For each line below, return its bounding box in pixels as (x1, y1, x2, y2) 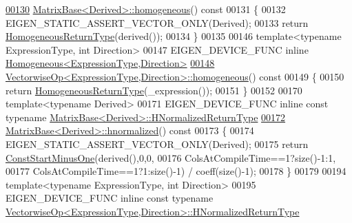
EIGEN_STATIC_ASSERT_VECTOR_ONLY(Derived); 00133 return (6, 15, 309, 30)
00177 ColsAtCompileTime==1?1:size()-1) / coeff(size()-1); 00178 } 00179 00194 (6, 164, 346, 178)
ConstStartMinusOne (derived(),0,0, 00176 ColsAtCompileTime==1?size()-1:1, (6, 150, 336, 164)
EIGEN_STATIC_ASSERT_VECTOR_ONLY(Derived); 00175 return (6, 136, 309, 151)
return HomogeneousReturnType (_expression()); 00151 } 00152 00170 (6, 83, 302, 97)
